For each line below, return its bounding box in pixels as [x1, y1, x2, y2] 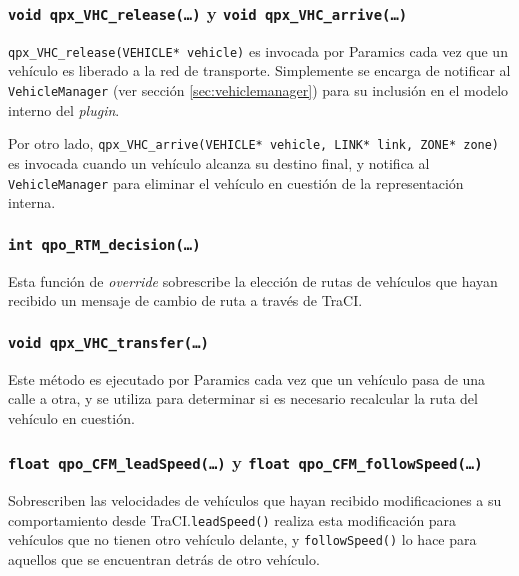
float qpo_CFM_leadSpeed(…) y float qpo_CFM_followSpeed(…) [8, 450, 483, 475]
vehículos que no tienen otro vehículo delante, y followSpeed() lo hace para [8, 529, 477, 550]
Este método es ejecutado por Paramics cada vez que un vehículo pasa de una [8, 368, 486, 389]
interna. [8, 192, 56, 213]
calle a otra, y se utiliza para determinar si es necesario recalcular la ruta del [8, 388, 478, 409]
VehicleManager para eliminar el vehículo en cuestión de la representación [8, 172, 464, 193]
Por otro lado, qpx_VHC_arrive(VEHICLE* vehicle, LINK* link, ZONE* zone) [8, 133, 500, 154]
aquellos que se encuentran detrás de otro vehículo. [8, 549, 320, 569]
